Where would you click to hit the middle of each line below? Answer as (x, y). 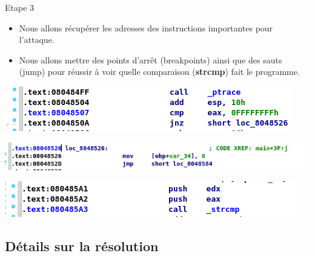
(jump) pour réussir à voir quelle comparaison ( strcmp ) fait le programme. (159, 72)
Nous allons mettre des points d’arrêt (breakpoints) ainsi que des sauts (151, 59)
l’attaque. (37, 40)
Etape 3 (20, 7)
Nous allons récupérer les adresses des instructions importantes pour (146, 27)
